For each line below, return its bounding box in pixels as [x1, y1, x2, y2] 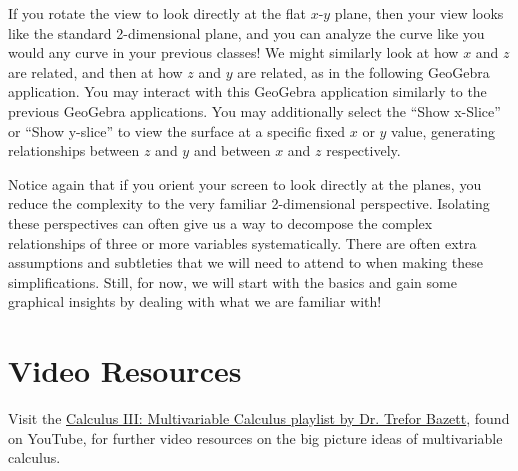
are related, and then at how [8, 61, 183, 82]
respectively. [326, 140, 401, 161]
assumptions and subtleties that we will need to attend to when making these [8, 252, 483, 273]
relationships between [8, 140, 140, 161]
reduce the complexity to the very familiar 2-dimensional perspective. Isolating [8, 193, 490, 214]
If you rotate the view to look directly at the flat [8, 3, 306, 23]
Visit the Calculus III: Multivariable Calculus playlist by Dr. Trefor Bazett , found [8, 408, 510, 429]
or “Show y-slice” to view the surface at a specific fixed [8, 120, 346, 141]
